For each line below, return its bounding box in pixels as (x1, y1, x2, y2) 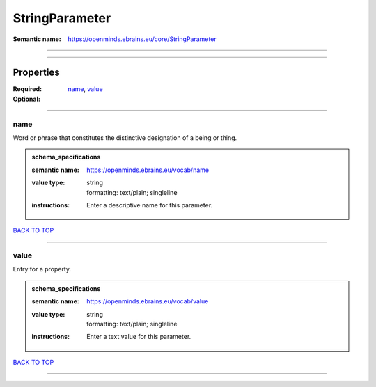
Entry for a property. (13, 265, 72, 274)
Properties (13, 67, 60, 79)
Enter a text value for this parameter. (86, 333, 191, 341)
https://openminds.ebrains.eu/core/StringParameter (68, 35, 217, 43)
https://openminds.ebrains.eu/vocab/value (86, 297, 209, 306)
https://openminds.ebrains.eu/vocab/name (86, 166, 209, 174)
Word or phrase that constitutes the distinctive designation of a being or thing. (13, 133, 237, 142)
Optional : (13, 95, 41, 103)
